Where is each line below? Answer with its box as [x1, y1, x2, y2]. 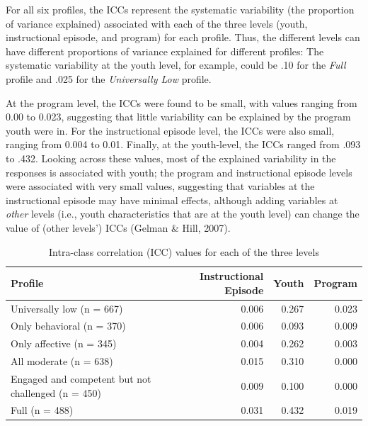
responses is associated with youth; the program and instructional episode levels [6, 164, 352, 179]
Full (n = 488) [11, 403, 74, 417]
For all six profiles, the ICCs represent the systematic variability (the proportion [6, 2, 355, 16]
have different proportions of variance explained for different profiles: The [6, 43, 324, 58]
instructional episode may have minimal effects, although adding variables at [6, 192, 338, 207]
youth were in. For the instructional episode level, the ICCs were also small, [6, 123, 335, 138]
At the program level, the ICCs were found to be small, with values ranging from [6, 95, 357, 110]
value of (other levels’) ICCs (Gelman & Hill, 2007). [6, 220, 231, 235]
